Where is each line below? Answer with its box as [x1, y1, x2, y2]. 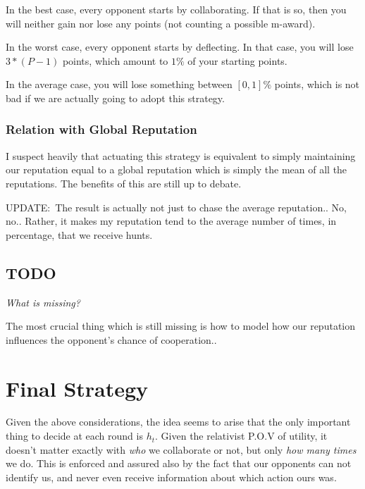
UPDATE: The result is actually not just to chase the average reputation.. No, [6, 199, 347, 214]
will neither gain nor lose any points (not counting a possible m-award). [6, 16, 316, 30]
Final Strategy [6, 373, 149, 402]
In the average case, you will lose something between [6, 77, 233, 92]
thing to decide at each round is [6, 428, 143, 443]
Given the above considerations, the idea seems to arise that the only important [6, 414, 351, 429]
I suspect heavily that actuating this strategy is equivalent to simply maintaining [6, 148, 356, 163]
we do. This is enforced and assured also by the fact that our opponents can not [6, 456, 352, 471]
